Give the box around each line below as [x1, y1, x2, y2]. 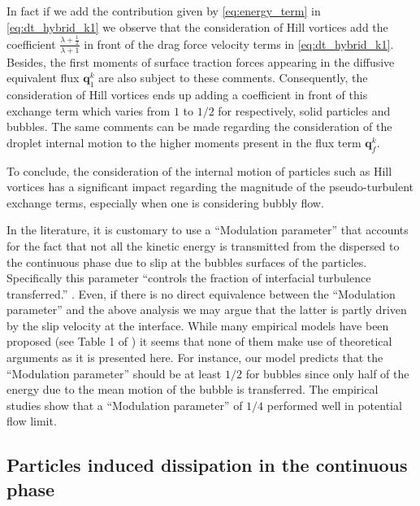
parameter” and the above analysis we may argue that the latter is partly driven [6, 301, 407, 318]
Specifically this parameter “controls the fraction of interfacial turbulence [6, 269, 371, 286]
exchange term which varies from [6, 102, 171, 119]
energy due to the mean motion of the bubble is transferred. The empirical [6, 381, 379, 398]
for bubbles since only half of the [245, 364, 409, 382]
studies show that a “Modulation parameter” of [6, 396, 243, 413]
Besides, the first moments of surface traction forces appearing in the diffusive [6, 53, 395, 70]
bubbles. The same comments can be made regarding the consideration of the [6, 118, 392, 135]
